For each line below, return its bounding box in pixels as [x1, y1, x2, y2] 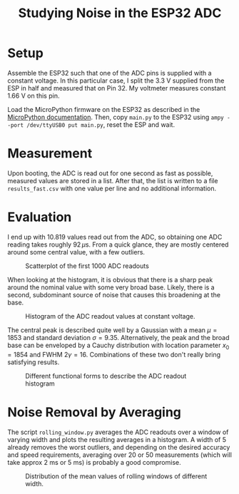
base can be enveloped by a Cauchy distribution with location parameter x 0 [7, 341, 230, 351]
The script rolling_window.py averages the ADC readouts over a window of [7, 428, 229, 436]
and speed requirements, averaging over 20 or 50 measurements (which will [7, 451, 232, 459]
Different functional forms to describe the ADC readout [25, 371, 187, 380]
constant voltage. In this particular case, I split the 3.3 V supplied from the [7, 76, 225, 85]
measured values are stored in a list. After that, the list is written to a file [7, 176, 218, 185]
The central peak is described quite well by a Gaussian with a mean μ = [7, 326, 218, 334]
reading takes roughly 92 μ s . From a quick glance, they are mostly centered [7, 240, 229, 249]
